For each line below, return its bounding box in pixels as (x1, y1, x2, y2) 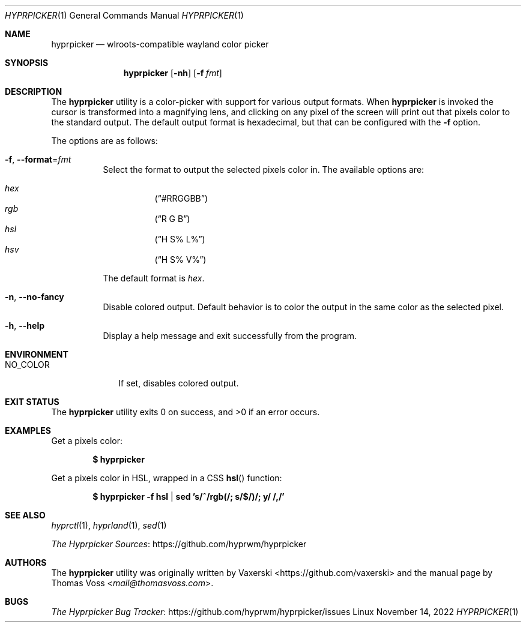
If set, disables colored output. (118, 378, 239, 388)
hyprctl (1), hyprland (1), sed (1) (51, 520, 167, 530)
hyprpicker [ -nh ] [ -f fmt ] (123, 68, 222, 78)
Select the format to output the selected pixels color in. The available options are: (103, 164, 425, 175)
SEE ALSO (5, 510, 46, 520)
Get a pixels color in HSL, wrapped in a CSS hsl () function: (51, 473, 282, 483)
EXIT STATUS (5, 397, 59, 407)
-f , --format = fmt (5, 154, 71, 164)
